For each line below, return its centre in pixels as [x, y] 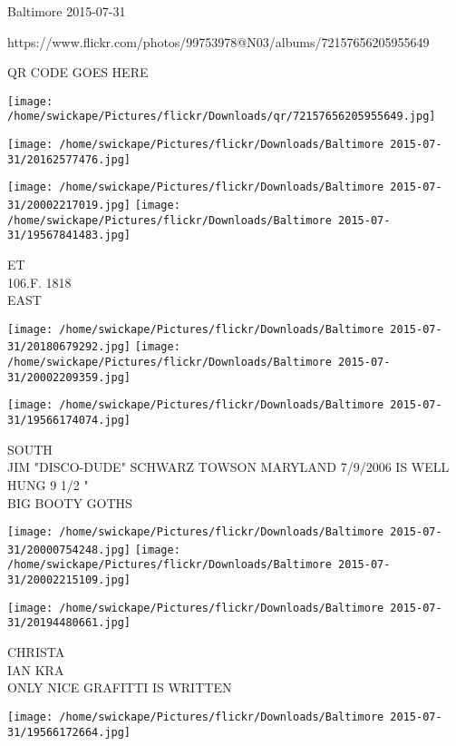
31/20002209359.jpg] [69, 377]
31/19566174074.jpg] [69, 421]
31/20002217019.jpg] [69, 206]
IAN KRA [36, 669]
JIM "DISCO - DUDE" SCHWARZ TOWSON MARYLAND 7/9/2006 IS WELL [228, 467]
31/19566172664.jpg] [69, 732]
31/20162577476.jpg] [69, 159]
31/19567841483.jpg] [69, 236]
